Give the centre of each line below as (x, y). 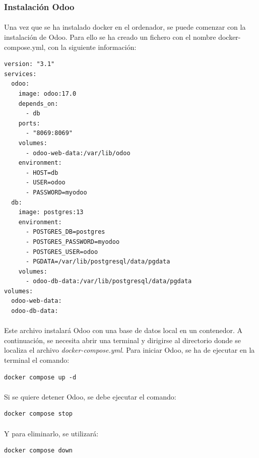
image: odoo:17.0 (47, 94)
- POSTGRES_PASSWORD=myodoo (73, 242)
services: (20, 74)
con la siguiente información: (92, 47)
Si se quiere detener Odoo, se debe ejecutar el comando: (90, 396)
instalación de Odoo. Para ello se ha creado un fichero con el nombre (110, 37)
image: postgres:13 (51, 212)
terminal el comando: (37, 360)
